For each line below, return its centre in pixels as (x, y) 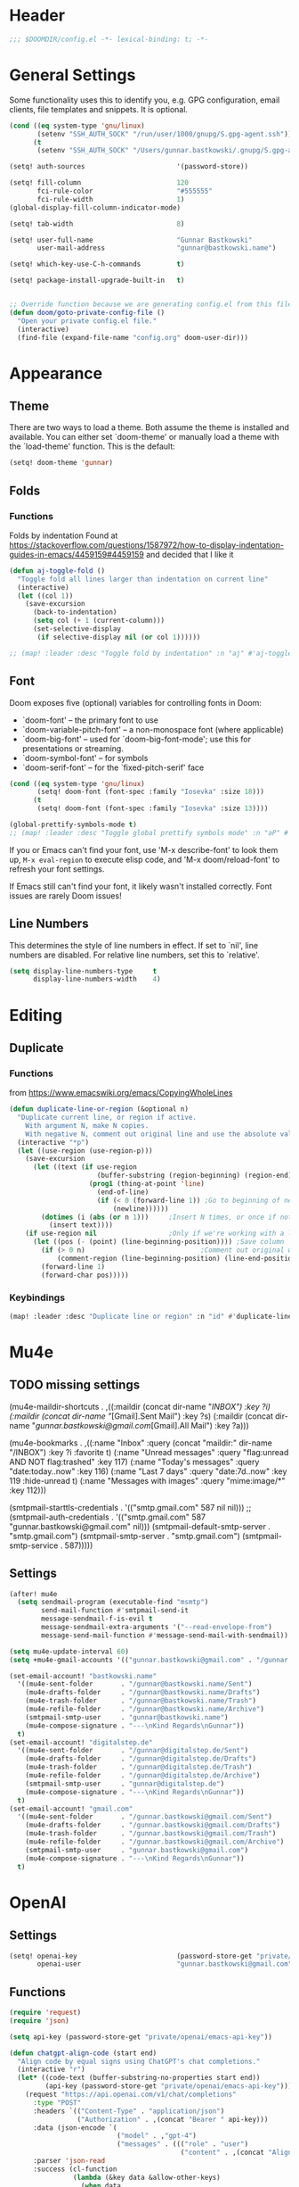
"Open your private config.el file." (87, 321)
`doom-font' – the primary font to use (90, 720)
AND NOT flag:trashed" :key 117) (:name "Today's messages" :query (134, 1462)
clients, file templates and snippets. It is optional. (99, 109)
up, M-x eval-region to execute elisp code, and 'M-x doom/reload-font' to (145, 859)
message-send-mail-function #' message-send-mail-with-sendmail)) (165, 1635)
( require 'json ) (39, 2021)
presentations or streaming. (73, 748)
